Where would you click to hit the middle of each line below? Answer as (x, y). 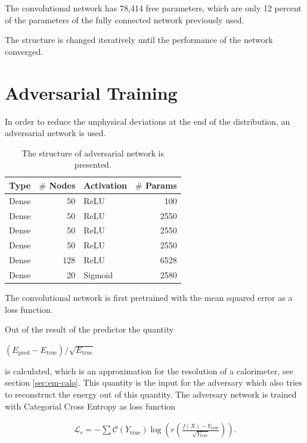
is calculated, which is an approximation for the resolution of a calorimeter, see (149, 370)
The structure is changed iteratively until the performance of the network (139, 40)
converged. (24, 51)
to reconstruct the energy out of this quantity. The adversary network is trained (151, 394)
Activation (105, 185)
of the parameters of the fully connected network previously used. (125, 19)
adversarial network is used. (55, 133)
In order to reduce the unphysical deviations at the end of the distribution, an (148, 121)
